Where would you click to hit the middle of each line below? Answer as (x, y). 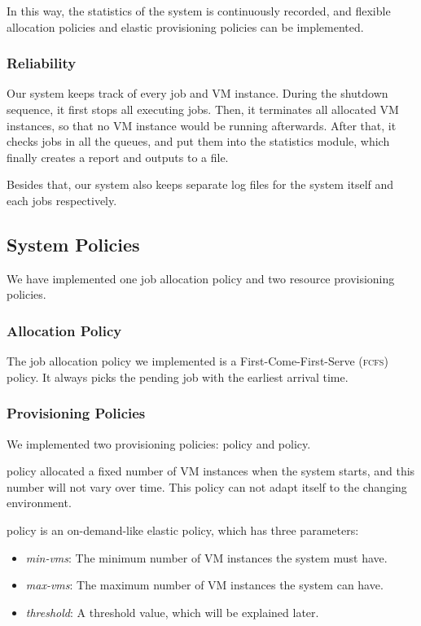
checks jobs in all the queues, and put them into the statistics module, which (198, 141)
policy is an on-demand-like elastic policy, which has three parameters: (183, 530)
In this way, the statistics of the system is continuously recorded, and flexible (199, 11)
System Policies (73, 244)
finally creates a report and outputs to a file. (118, 157)
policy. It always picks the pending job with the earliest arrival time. (178, 376)
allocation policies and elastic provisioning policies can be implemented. (185, 26)
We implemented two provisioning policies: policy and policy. (159, 443)
